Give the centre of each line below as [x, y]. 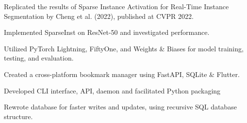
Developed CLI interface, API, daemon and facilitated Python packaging [112, 90]
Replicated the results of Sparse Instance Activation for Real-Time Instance [116, 6]
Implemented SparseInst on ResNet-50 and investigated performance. [107, 32]
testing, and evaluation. [39, 58]
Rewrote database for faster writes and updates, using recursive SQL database [120, 107]
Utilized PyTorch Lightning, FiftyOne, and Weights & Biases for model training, [124, 48]
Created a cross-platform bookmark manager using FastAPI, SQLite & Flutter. [122, 74]
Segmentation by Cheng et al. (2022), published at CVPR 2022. [99, 16]
